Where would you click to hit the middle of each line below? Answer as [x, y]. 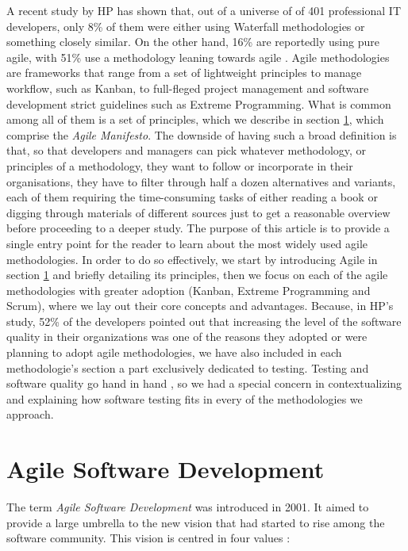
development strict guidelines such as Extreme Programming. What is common [199, 103]
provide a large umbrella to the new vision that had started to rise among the [196, 522]
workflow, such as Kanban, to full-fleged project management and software [188, 88]
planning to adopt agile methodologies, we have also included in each [174, 352]
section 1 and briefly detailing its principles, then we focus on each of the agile [197, 275]
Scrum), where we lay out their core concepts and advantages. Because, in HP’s [200, 306]
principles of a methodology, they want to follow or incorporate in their [180, 165]
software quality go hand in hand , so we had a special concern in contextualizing [204, 383]
